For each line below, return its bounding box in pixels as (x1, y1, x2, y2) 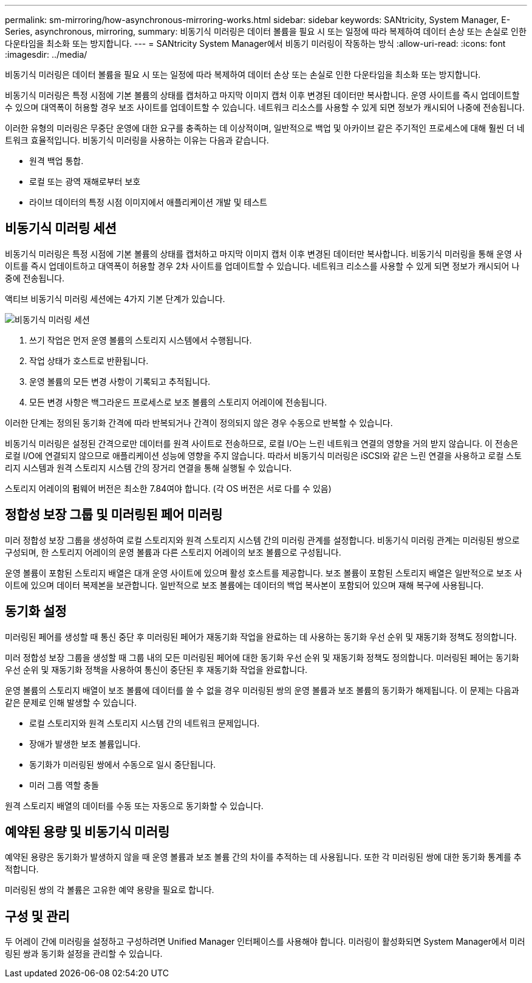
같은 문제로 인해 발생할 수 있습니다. (5, 697, 137, 708)
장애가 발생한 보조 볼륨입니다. (29, 738, 141, 749)
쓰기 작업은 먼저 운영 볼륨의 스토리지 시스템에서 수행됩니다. (29, 334, 252, 345)
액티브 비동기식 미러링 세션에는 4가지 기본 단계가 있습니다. (5, 293, 225, 304)
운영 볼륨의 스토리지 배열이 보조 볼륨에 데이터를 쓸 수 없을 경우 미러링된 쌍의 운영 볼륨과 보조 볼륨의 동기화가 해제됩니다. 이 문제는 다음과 (5, 685, 519, 695)
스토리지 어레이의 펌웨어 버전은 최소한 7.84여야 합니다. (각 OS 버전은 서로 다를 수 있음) (5, 483, 332, 494)
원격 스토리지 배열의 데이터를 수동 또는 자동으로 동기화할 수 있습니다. (5, 800, 264, 811)
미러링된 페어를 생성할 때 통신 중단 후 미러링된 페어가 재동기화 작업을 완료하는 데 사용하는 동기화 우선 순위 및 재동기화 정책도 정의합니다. (5, 631, 517, 642)
